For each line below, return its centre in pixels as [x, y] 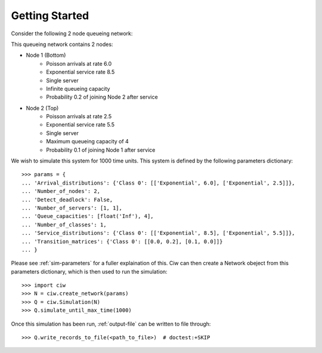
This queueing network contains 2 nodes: [62, 44]
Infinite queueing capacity [78, 88]
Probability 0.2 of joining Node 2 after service [102, 97]
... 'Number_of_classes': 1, [64, 225]
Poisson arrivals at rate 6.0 [79, 63]
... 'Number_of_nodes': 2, [61, 191]
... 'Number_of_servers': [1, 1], [72, 208]
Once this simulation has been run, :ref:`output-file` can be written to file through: [111, 324]
